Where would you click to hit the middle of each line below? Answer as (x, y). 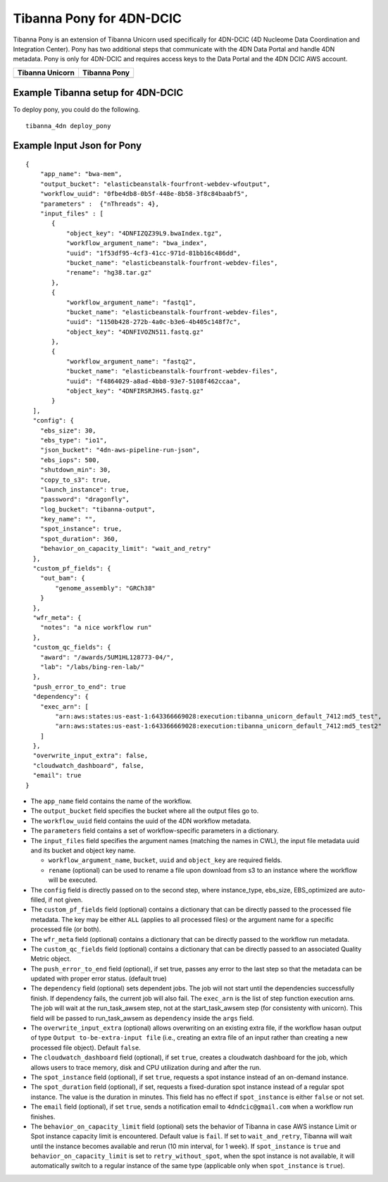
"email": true (57, 776)
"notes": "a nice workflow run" (96, 628)
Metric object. (51, 959)
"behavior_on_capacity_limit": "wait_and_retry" (125, 549)
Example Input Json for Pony (77, 145)
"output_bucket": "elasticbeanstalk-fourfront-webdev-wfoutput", (155, 184)
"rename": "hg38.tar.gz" (109, 273)
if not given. (65, 900)
